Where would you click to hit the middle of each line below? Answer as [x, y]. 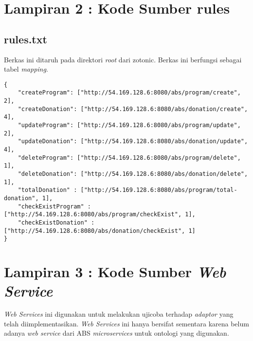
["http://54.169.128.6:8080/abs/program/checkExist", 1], [100, 215]
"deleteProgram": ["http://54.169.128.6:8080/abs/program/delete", [129, 158]
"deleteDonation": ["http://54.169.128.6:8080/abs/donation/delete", [133, 174]
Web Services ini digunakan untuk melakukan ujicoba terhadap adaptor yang [119, 314]
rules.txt [26, 39]
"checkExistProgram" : [54, 206]
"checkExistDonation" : [56, 222]
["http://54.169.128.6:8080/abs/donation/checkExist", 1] [100, 231]
